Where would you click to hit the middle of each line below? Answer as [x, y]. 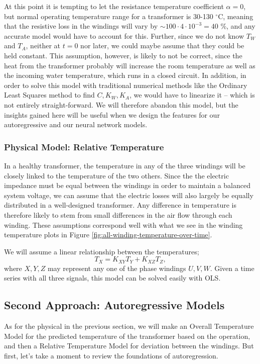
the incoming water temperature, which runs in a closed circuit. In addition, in [125, 75]
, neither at [43, 46]
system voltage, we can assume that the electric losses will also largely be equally [129, 195]
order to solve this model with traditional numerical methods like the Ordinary [126, 85]
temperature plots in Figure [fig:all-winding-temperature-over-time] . [108, 235]
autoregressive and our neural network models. [76, 124]
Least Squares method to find [49, 95]
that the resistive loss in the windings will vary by [81, 26]
